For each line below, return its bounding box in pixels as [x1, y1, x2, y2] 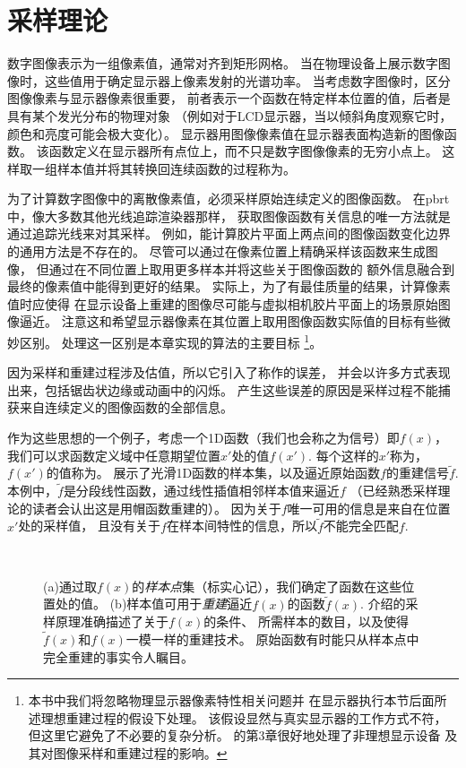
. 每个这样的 [308, 445, 379, 464]
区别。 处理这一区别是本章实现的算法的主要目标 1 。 [19, 331, 323, 351]
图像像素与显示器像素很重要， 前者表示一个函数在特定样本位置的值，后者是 [7, 89, 451, 108]
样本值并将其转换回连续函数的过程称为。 [56, 159, 296, 177]
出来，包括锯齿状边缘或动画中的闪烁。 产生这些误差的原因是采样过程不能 [7, 380, 438, 399]
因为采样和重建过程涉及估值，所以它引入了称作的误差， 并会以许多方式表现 [7, 363, 451, 382]
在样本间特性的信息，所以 [166, 516, 317, 535]
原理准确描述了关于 [55, 612, 168, 631]
